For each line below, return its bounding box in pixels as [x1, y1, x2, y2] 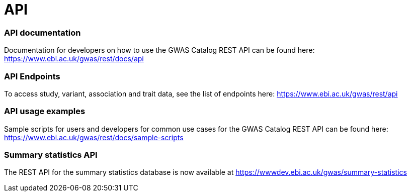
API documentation [4, 27, 81, 38]
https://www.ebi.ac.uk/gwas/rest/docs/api [4, 54, 144, 63]
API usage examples [4, 106, 86, 117]
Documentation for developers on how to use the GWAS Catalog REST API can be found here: [4, 46, 315, 55]
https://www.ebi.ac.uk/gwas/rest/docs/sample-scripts [4, 133, 184, 142]
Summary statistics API [4, 150, 98, 160]
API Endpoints [4, 71, 60, 81]
